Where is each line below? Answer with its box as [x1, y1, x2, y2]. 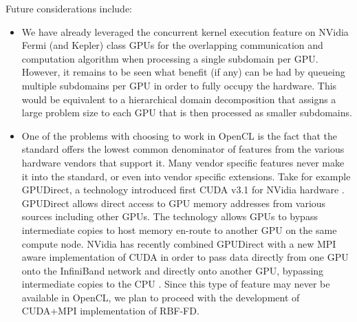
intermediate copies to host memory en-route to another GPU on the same [21, 222, 337, 237]
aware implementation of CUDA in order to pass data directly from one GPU [21, 250, 349, 264]
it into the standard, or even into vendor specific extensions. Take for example [21, 169, 351, 183]
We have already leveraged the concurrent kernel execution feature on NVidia [21, 24, 349, 39]
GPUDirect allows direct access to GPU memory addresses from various [21, 195, 326, 210]
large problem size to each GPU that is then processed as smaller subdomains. [21, 105, 352, 120]
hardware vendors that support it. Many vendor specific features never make [21, 155, 345, 169]
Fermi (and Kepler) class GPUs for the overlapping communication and [21, 38, 323, 52]
